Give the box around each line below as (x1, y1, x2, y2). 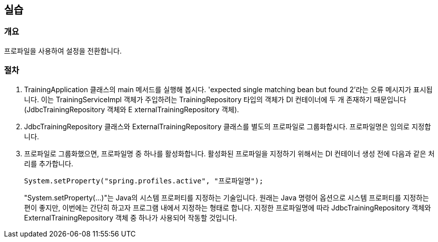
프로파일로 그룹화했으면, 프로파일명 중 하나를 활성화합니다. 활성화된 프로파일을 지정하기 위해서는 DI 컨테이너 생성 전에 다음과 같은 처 (24, 149, 435, 158)
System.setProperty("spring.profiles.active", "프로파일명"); (24, 176, 264, 185)
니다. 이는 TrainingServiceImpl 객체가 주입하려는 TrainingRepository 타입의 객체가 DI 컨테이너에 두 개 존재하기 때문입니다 (24, 95, 406, 104)
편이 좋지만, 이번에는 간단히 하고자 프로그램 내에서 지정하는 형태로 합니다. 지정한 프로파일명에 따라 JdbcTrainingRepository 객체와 (24, 203, 431, 212)
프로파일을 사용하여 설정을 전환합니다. (4, 46, 122, 55)
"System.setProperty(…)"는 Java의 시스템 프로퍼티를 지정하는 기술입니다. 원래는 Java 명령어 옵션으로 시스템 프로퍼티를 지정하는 (24, 193, 429, 202)
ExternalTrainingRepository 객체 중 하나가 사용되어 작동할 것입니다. (24, 213, 237, 222)
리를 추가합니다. (24, 159, 74, 168)
